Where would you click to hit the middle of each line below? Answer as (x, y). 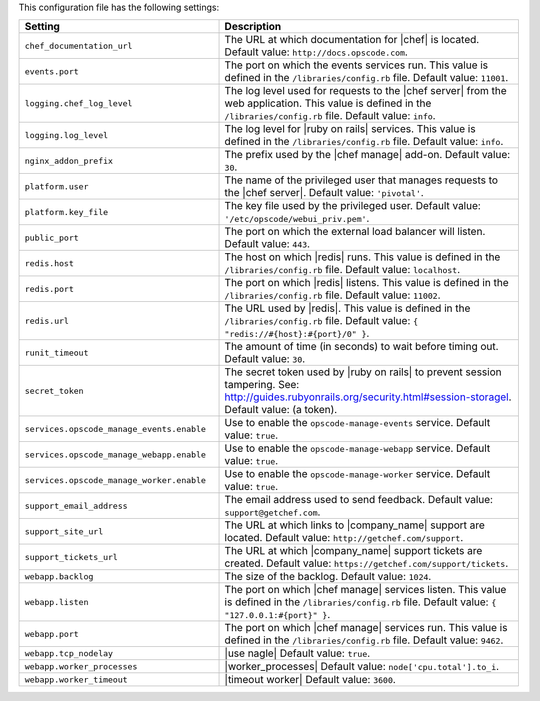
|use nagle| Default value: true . (297, 653)
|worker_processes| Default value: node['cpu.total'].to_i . (362, 667)
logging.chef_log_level (78, 103)
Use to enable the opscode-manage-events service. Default (357, 423)
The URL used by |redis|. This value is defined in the (347, 308)
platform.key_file (66, 211)
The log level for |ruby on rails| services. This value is (350, 129)
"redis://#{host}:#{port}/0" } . (297, 333)
